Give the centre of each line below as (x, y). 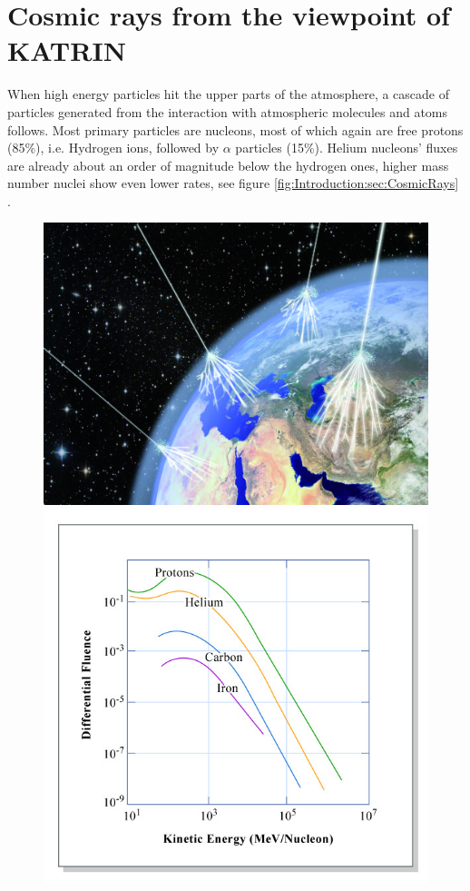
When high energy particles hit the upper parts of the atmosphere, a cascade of (229, 94)
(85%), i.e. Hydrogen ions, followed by (113, 148)
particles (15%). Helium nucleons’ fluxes (347, 148)
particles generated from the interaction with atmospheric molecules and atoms (228, 111)
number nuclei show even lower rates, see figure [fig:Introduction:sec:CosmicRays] (233, 183)
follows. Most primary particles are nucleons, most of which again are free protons (235, 129)
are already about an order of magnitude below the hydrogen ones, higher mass (228, 165)
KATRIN (67, 50)
